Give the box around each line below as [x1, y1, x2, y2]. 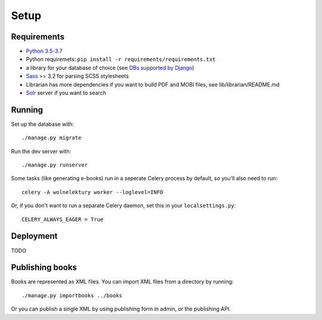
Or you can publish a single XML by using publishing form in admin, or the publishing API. [11, 305, 231, 313]
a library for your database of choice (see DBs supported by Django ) [26, 64, 194, 71]
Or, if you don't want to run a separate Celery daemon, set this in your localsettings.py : [11, 202, 236, 209]
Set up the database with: [11, 120, 75, 128]
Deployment [11, 231, 58, 241]
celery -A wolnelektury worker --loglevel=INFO [21, 189, 163, 195]
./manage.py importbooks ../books [21, 292, 122, 299]
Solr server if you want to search [26, 90, 107, 97]
